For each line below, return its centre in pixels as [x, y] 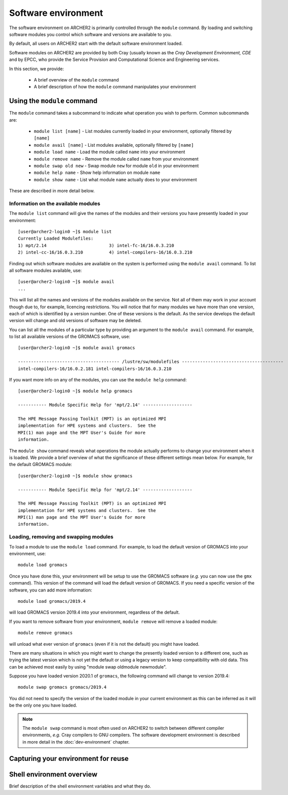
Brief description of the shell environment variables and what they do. [80, 786]
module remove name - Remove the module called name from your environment [116, 159]
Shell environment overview [53, 774]
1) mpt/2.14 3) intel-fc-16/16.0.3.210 [96, 245]
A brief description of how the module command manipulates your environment [115, 87]
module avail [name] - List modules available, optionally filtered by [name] [114, 145]
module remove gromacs [45, 633]
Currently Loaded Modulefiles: [56, 239]
